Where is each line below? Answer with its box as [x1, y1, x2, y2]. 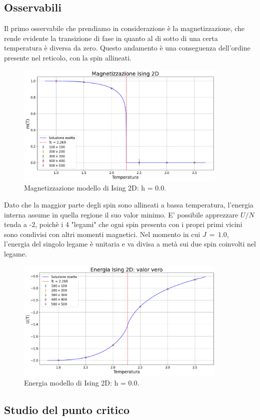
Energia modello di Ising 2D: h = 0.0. [24, 377, 139, 387]
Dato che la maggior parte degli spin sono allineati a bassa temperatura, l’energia [4, 199, 253, 210]
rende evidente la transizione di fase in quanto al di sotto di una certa [4, 32, 218, 43]
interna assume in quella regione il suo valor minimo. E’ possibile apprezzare [4, 209, 238, 219]
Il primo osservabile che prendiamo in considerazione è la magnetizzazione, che [4, 23, 244, 33]
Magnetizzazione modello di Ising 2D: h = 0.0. [24, 182, 166, 193]
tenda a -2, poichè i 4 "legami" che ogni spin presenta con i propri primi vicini [4, 219, 242, 229]
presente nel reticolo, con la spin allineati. [4, 52, 131, 62]
